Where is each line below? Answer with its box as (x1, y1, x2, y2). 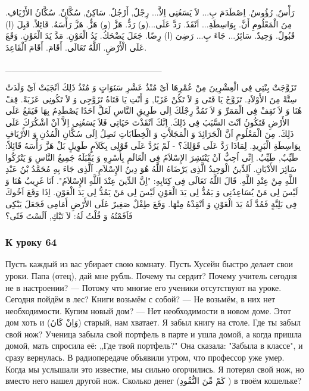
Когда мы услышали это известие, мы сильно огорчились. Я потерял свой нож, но (5, 362, 304, 375)
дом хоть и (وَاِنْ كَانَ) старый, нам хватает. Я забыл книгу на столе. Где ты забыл (5, 316, 301, 329)
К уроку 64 (5, 234, 57, 249)
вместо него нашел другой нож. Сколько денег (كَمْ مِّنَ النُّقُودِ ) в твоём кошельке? (5, 374, 302, 387)
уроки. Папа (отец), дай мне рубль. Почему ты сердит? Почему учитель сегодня (5, 269, 297, 281)
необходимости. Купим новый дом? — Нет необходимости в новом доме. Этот (5, 304, 291, 317)
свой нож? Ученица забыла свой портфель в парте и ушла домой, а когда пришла (5, 327, 302, 340)
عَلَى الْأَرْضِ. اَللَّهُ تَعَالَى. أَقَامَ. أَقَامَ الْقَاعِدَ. (5, 40, 147, 53)
